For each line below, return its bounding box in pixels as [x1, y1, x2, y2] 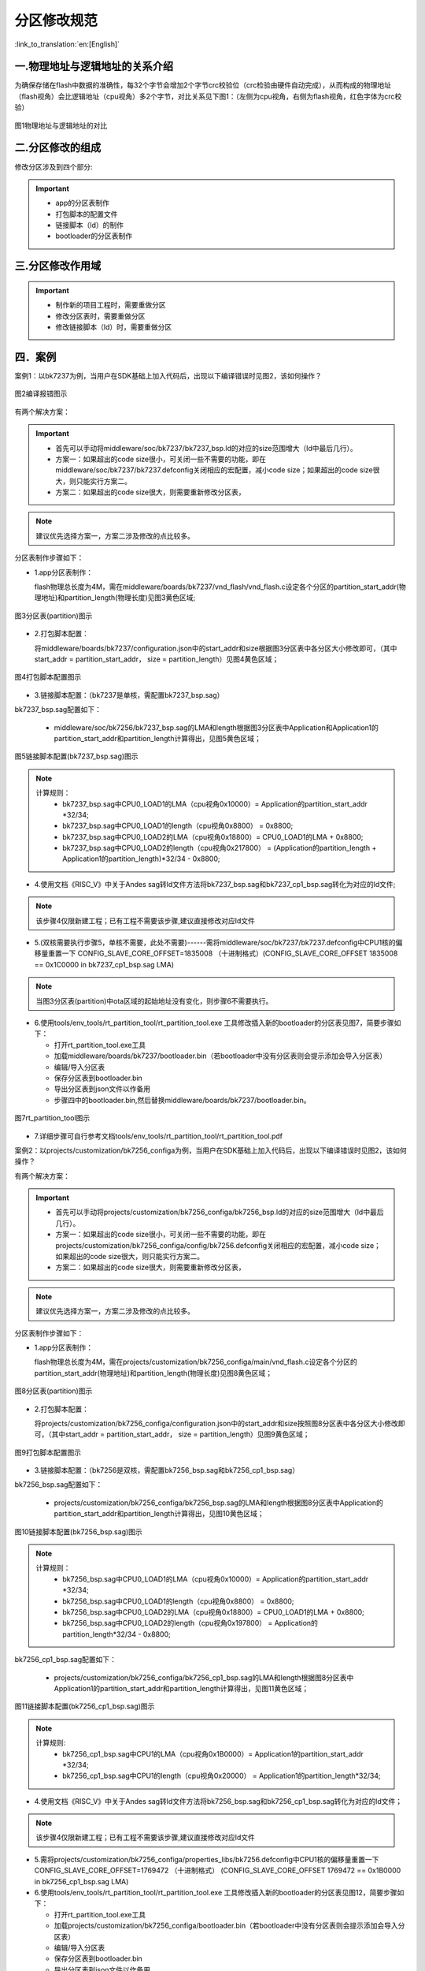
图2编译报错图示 [14, 389, 68, 398]
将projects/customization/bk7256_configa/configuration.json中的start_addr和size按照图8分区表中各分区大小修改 [34, 1418, 399, 1428]
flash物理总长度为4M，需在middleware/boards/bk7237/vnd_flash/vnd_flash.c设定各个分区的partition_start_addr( [34, 582, 400, 591]
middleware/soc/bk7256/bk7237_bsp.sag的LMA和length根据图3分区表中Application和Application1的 [54, 722, 379, 732]
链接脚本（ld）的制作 [55, 221, 124, 230]
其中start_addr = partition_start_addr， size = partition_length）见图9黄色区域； [51, 1429, 310, 1439]
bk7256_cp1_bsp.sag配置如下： [14, 1655, 117, 1664]
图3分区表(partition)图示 [14, 611, 93, 620]
